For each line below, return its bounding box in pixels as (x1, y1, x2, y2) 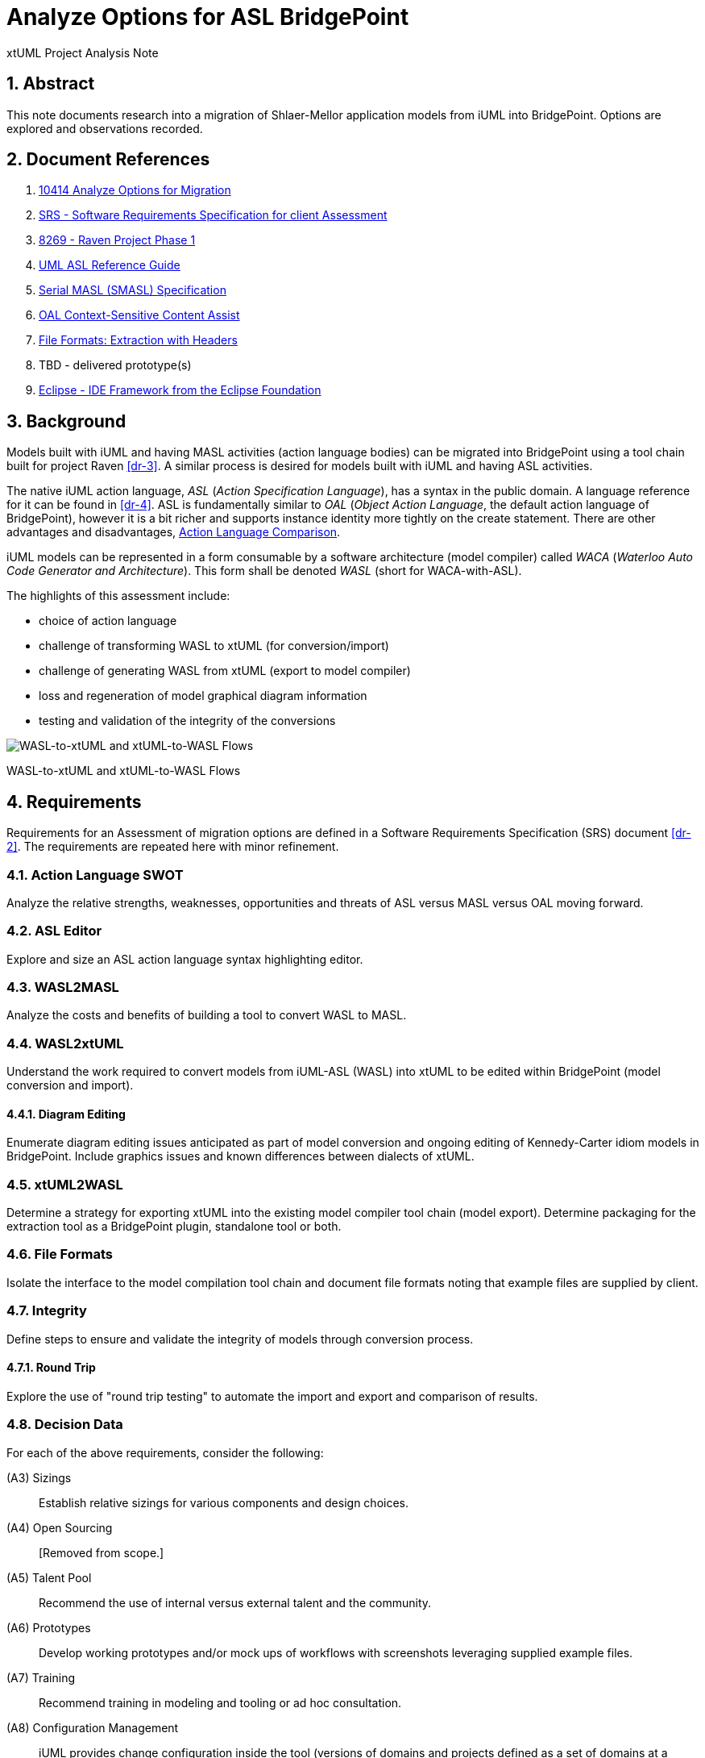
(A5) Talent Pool (6, 1570, 92, 1585)
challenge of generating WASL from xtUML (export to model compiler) (39, 664, 411, 678)
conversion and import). (6, 1078, 134, 1093)
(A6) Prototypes (6, 1620, 91, 1635)
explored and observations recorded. (6, 121, 203, 135)
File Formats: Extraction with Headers (39, 333, 238, 348)
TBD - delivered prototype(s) (39, 358, 192, 373)
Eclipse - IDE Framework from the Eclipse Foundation (39, 383, 321, 398)
